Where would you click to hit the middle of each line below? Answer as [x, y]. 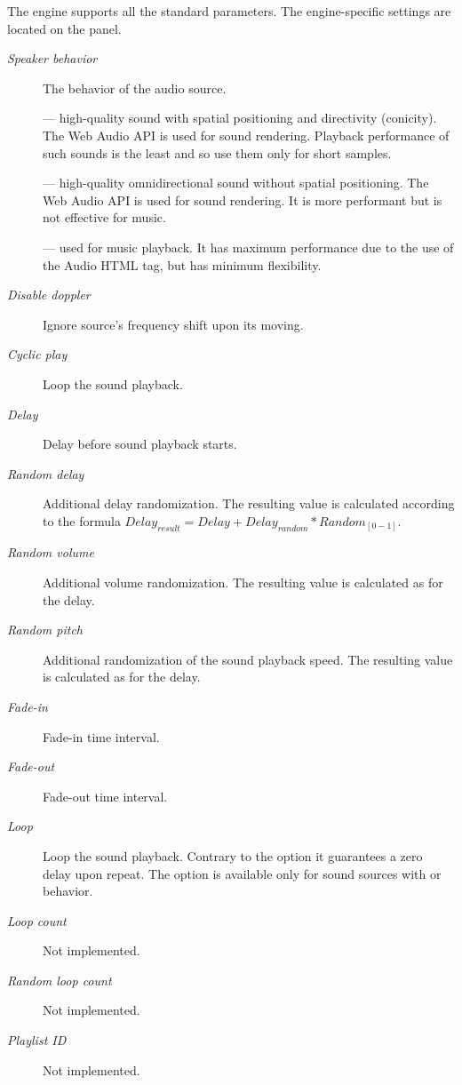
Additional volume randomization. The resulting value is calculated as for [243, 582]
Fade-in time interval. [101, 736]
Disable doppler [49, 295]
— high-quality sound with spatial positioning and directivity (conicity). [240, 118]
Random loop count [60, 980]
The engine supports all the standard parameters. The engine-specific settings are [229, 11]
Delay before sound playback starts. [140, 444]
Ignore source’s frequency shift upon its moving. [173, 324]
